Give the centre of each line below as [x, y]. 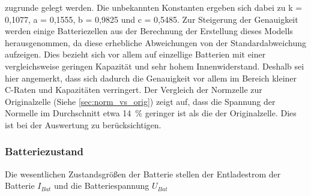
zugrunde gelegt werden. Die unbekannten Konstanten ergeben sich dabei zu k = [154, 7]
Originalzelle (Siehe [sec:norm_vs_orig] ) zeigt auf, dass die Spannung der [140, 101]
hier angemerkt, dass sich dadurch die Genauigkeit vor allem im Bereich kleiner [151, 78]
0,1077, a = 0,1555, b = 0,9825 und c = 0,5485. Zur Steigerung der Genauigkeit [152, 19]
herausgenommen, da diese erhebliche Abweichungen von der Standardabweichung [155, 42]
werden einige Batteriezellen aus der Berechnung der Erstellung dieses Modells [149, 31]
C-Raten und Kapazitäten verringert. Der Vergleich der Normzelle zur [134, 90]
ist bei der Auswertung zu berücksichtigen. [83, 124]
